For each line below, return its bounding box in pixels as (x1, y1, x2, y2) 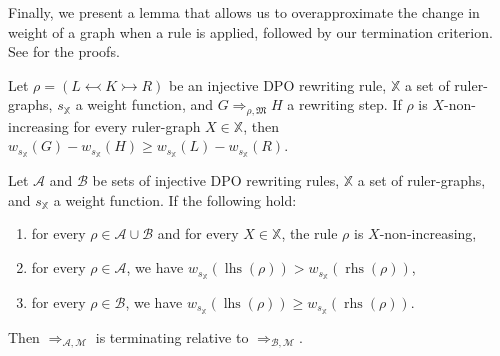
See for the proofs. (8, 41, 120, 62)
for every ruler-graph (73, 115, 201, 136)
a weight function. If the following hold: (53, 189, 297, 210)
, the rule (281, 223, 338, 244)
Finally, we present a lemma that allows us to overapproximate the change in (8, 2, 480, 22)
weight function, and (87, 94, 214, 115)
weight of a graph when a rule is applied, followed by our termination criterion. (8, 21, 493, 42)
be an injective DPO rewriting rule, (169, 74, 387, 95)
